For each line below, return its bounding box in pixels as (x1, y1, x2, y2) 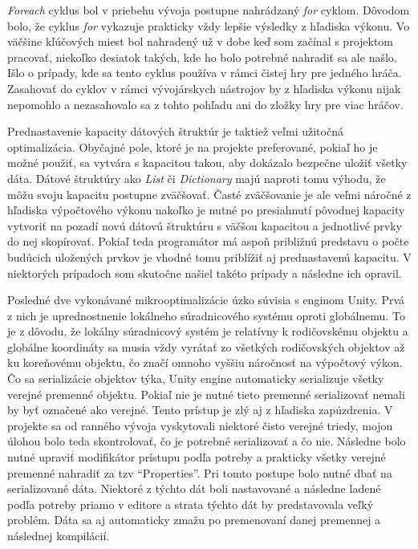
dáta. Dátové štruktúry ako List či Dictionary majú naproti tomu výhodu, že (7, 169, 386, 186)
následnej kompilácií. (7, 527, 110, 543)
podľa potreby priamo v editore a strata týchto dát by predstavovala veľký (7, 495, 374, 512)
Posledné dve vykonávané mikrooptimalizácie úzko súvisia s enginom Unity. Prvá (7, 291, 405, 308)
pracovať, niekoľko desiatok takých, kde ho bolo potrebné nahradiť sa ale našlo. (7, 48, 397, 65)
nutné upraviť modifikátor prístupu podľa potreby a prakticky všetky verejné (7, 449, 386, 466)
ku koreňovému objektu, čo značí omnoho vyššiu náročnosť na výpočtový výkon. (7, 354, 403, 371)
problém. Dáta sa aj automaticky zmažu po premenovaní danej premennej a (7, 511, 381, 528)
